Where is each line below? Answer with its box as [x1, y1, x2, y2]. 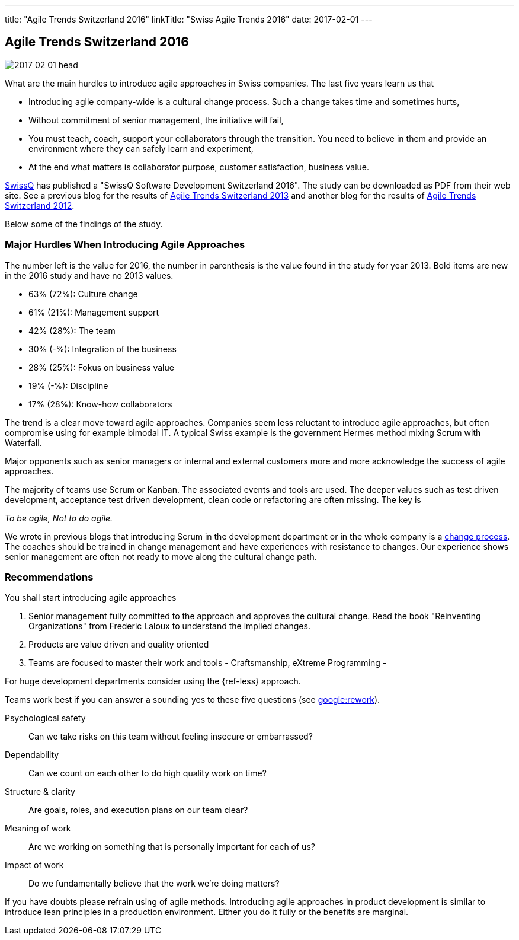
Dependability [5, 750, 59, 760]
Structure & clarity [5, 786, 75, 797]
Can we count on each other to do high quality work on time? [28, 768, 267, 779]
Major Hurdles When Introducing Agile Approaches [5, 238, 245, 251]
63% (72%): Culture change [28, 288, 138, 299]
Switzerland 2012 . [5, 200, 75, 211]
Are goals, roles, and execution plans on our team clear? [28, 805, 248, 815]
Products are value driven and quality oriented [28, 639, 209, 650]
